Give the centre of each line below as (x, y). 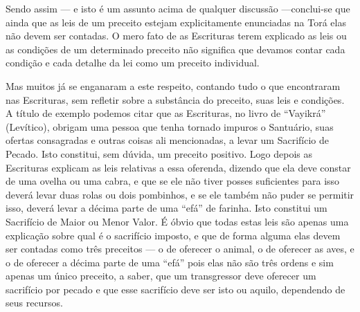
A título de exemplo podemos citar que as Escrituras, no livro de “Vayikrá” (166, 113)
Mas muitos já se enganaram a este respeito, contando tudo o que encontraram (173, 85)
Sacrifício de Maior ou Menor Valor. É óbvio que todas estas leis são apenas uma (177, 221)
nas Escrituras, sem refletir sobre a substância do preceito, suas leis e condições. (175, 99)
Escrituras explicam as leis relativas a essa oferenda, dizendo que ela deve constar (178, 167)
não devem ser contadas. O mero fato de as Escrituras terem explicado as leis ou (176, 36)
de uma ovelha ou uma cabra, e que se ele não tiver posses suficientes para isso (173, 181)
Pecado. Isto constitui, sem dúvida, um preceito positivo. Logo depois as (159, 153)
